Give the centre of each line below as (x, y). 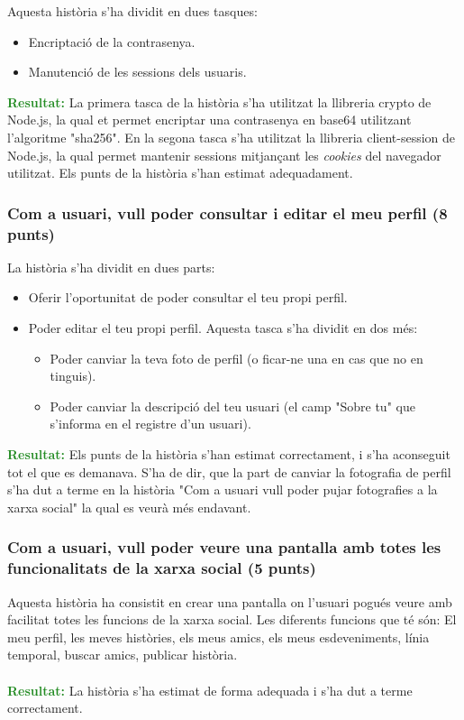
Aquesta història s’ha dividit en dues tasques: (132, 11)
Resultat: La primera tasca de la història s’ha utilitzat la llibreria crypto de (219, 102)
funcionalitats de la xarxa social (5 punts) (162, 568)
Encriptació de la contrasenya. (112, 41)
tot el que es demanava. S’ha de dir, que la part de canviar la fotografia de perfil (229, 471)
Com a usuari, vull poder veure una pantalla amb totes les (224, 547)
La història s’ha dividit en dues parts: (111, 267)
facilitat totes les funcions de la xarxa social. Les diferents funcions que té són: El (232, 619)
